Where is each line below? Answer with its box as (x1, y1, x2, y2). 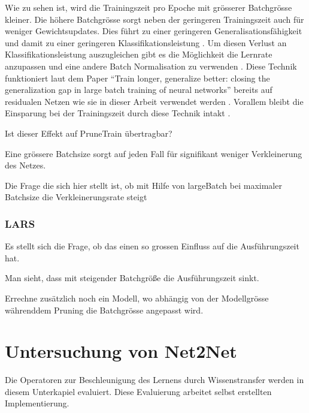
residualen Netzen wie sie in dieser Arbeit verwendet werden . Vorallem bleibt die (5, 95, 304, 107)
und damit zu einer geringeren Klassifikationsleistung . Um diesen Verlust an (5, 36, 287, 49)
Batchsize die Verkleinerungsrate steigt (5, 191, 147, 203)
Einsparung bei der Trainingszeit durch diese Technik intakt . (5, 107, 231, 119)
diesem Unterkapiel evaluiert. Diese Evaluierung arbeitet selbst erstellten (5, 385, 272, 397)
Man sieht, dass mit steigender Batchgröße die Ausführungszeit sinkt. (5, 272, 259, 284)
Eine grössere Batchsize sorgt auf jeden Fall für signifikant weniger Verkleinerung (5, 147, 302, 159)
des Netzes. (5, 159, 46, 171)
